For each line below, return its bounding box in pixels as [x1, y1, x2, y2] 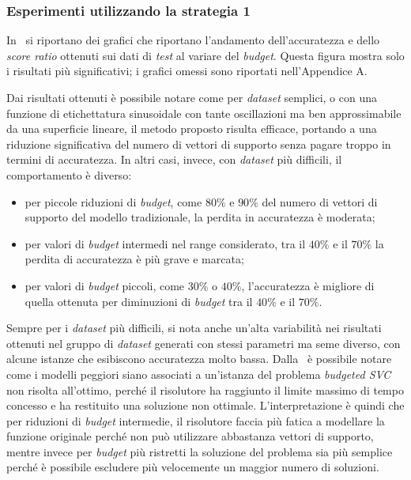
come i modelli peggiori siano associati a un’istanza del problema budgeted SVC [6, 365, 391, 382]
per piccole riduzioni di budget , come [25, 193, 202, 210]
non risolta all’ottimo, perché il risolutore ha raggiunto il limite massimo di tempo [6, 381, 404, 398]
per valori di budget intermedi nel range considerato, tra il [25, 235, 306, 251]
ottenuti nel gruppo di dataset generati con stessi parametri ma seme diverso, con [6, 334, 401, 351]
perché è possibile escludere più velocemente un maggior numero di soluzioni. [6, 459, 379, 475]
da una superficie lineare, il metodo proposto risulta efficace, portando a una [6, 120, 377, 137]
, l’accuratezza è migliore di [241, 277, 375, 293]
